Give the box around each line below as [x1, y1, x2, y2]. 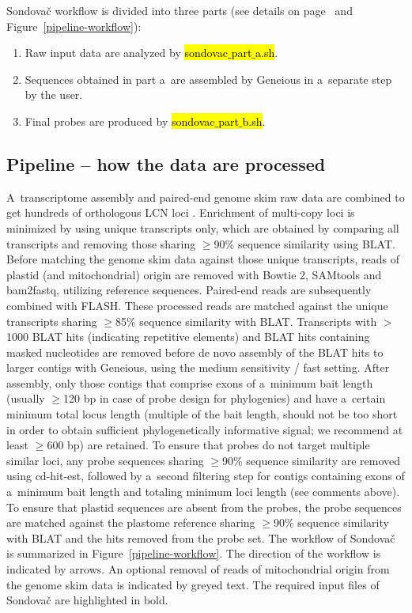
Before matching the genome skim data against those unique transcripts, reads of [6, 251, 400, 267]
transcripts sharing [6, 312, 97, 329]
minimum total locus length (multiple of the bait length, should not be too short [6, 406, 398, 422]
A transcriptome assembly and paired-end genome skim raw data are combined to [6, 188, 405, 205]
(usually [6, 390, 45, 407]
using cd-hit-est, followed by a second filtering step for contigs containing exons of [6, 467, 405, 484]
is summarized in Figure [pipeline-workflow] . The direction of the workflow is [6, 545, 381, 562]
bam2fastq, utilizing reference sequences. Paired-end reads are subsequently [6, 282, 372, 298]
